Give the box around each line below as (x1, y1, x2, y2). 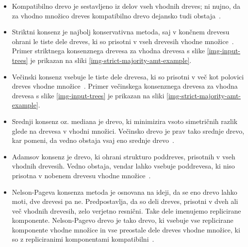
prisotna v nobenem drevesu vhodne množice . (12, 170, 151, 180)
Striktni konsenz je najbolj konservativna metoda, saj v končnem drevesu (12, 27, 230, 37)
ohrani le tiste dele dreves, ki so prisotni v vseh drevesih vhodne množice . (12, 36, 234, 46)
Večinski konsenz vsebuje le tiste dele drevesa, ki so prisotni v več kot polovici (12, 71, 244, 81)
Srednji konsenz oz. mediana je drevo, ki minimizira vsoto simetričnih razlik (12, 116, 238, 126)
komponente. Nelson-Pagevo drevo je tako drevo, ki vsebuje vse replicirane (12, 215, 233, 225)
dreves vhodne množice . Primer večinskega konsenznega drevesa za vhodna (12, 81, 238, 91)
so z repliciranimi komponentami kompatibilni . (12, 234, 154, 244)
